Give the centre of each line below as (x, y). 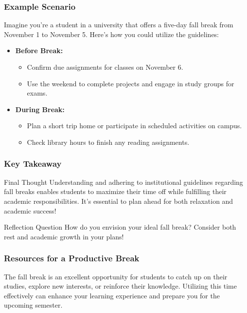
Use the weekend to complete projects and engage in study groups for (131, 83)
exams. (37, 93)
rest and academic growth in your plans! (64, 236)
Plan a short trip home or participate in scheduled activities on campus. (134, 126)
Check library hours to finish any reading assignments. (108, 142)
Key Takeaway (33, 164)
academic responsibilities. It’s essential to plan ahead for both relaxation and (119, 201)
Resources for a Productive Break (72, 258)
